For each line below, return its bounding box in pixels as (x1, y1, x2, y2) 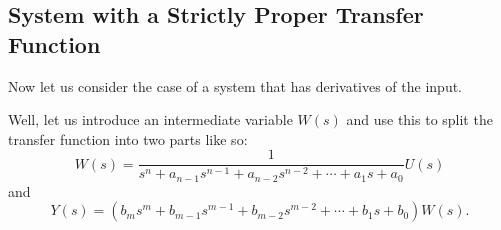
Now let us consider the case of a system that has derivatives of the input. (8, 75, 463, 96)
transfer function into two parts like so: (8, 128, 248, 149)
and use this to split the (346, 109, 493, 130)
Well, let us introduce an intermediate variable (8, 109, 293, 130)
